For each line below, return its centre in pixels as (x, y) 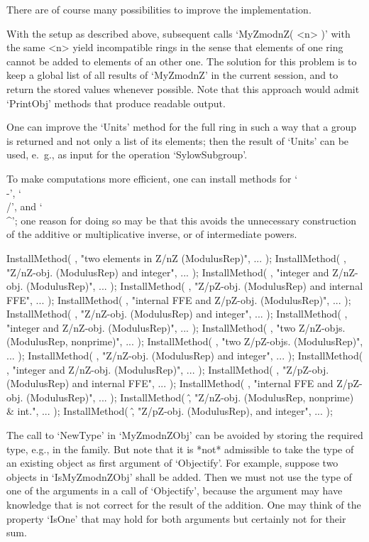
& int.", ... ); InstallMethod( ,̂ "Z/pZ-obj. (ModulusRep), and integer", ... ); (170, 411)
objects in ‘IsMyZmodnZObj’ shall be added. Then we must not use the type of (179, 476)
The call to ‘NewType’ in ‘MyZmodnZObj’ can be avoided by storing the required (185, 435)
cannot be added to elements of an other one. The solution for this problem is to (182, 61)
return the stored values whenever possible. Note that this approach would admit (183, 88)
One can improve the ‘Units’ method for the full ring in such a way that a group (182, 127)
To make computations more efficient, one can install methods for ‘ (152, 178)
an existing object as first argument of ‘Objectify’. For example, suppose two (172, 463)
